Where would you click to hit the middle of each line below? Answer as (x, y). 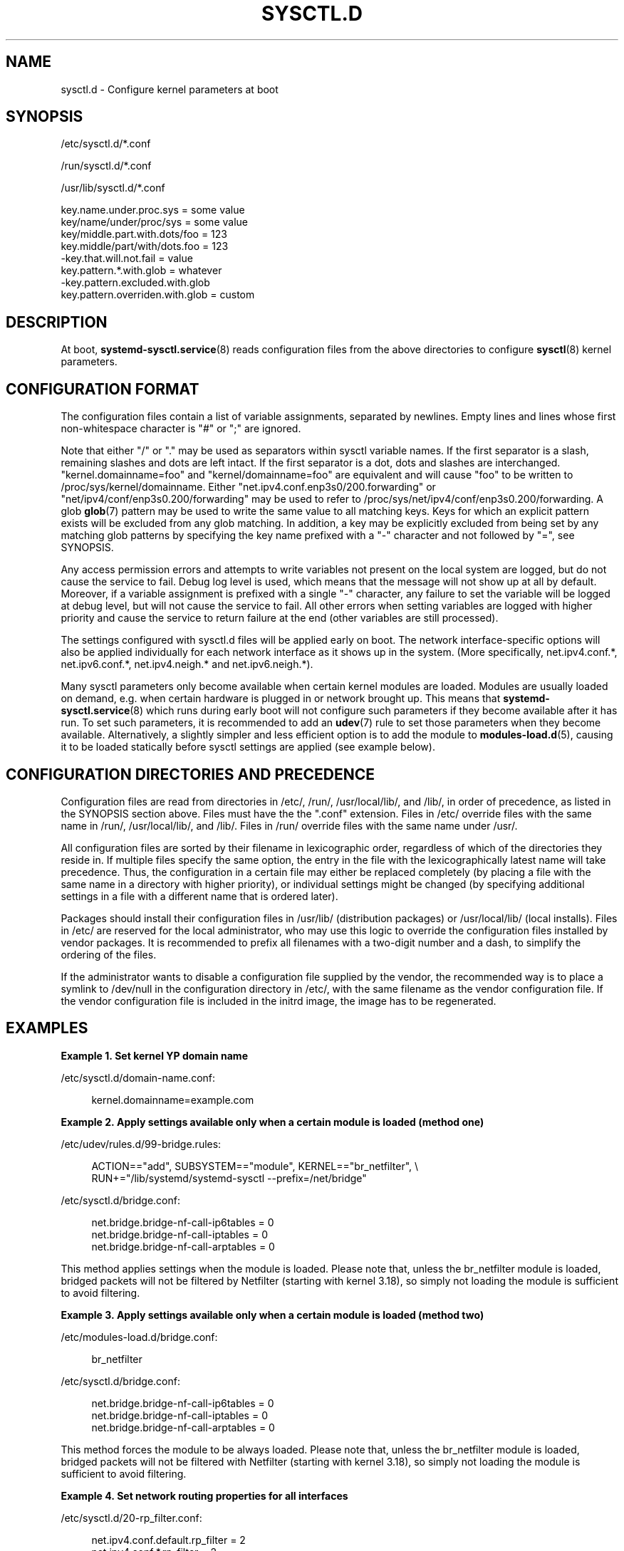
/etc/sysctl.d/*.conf (106, 144)
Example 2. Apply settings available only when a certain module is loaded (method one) (272, 1122)
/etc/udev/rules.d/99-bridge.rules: (141, 1144)
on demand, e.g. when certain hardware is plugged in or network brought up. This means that (281, 699)
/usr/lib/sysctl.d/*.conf (113, 188)
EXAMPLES (47, 1028)
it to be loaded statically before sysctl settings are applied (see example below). (248, 747)
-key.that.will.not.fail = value (127, 258)
